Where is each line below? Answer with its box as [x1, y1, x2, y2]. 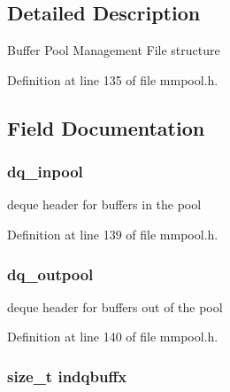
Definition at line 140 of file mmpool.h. [7, 327, 218, 346]
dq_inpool [7, 161, 83, 183]
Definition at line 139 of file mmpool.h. [7, 224, 218, 243]
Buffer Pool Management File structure [7, 41, 220, 59]
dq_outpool [7, 263, 94, 285]
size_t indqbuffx [7, 365, 127, 387]
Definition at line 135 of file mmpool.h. [7, 70, 218, 89]
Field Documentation [7, 114, 205, 141]
